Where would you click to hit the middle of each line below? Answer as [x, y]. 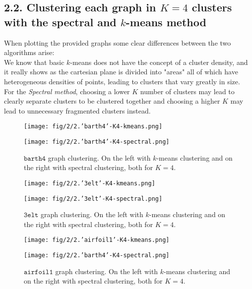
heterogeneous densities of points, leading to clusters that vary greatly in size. [122, 81]
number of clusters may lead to [187, 91]
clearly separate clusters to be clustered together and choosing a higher [112, 101]
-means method [166, 22]
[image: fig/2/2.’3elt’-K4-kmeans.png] [90, 183]
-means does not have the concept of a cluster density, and [159, 62]
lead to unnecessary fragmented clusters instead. [77, 110]
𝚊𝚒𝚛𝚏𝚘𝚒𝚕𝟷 [38, 272]
